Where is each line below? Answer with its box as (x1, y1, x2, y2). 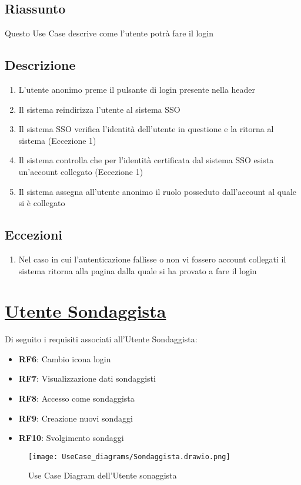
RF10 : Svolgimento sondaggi (18, 432, 124, 444)
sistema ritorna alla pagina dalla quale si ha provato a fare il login (18, 264, 257, 277)
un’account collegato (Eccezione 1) (18, 165, 143, 177)
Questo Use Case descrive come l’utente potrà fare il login (5, 27, 214, 39)
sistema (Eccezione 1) (18, 134, 96, 146)
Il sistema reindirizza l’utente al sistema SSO (18, 103, 180, 115)
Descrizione (5, 56, 76, 74)
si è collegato (18, 197, 65, 209)
